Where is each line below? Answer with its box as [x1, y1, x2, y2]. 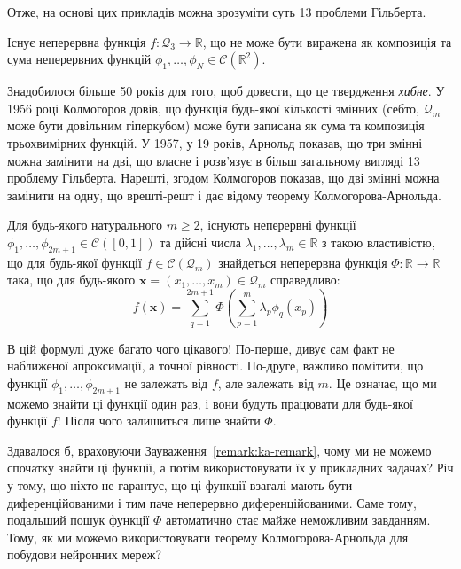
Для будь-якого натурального [7, 215, 162, 234]
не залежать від [124, 373, 208, 392]
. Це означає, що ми [328, 373, 437, 392]
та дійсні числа [160, 232, 242, 251]
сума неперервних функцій [7, 50, 152, 68]
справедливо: [270, 270, 340, 289]
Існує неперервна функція [7, 32, 146, 51]
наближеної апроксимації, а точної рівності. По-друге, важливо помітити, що [7, 356, 424, 375]
